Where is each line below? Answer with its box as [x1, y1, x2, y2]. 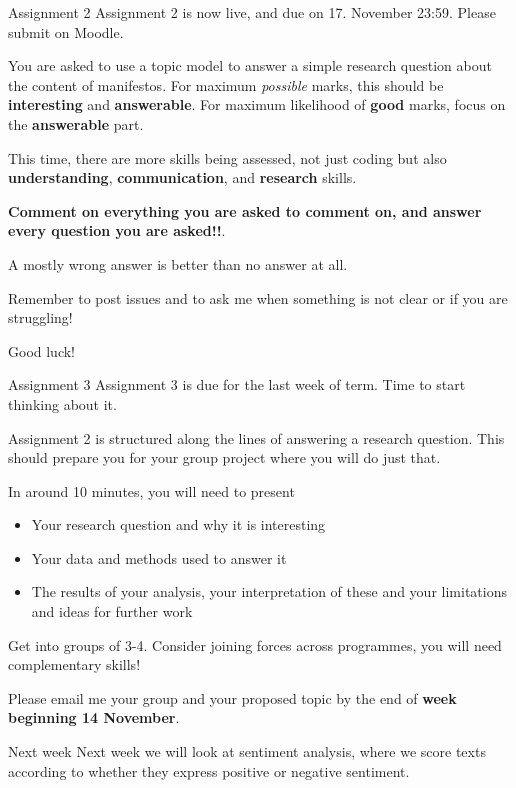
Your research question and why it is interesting [31, 514, 326, 535]
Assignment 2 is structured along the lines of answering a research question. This [8, 427, 505, 448]
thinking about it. [8, 393, 117, 414]
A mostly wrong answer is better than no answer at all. [8, 253, 348, 274]
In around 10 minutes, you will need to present [8, 480, 295, 501]
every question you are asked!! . [8, 220, 226, 241]
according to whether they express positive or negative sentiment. [8, 760, 410, 781]
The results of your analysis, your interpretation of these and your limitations [31, 581, 507, 602]
